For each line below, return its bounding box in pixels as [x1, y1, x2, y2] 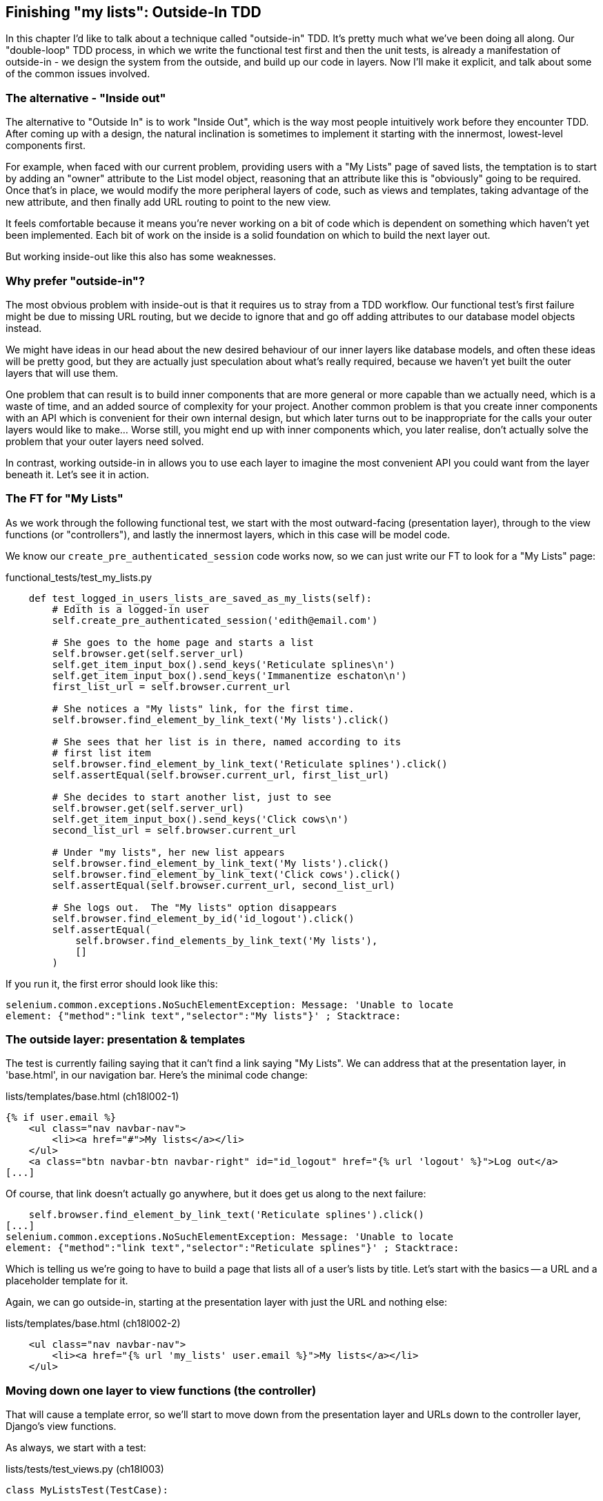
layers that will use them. [6, 366, 119, 379]
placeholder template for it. [6, 1275, 128, 1287]
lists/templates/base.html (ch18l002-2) [6, 1317, 181, 1330]
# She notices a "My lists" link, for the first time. [52, 703, 355, 714]
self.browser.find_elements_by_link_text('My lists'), [75, 934, 378, 946]
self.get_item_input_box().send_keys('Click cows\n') [52, 813, 349, 825]
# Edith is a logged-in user [52, 603, 210, 615]
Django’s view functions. [6, 1420, 117, 1433]
